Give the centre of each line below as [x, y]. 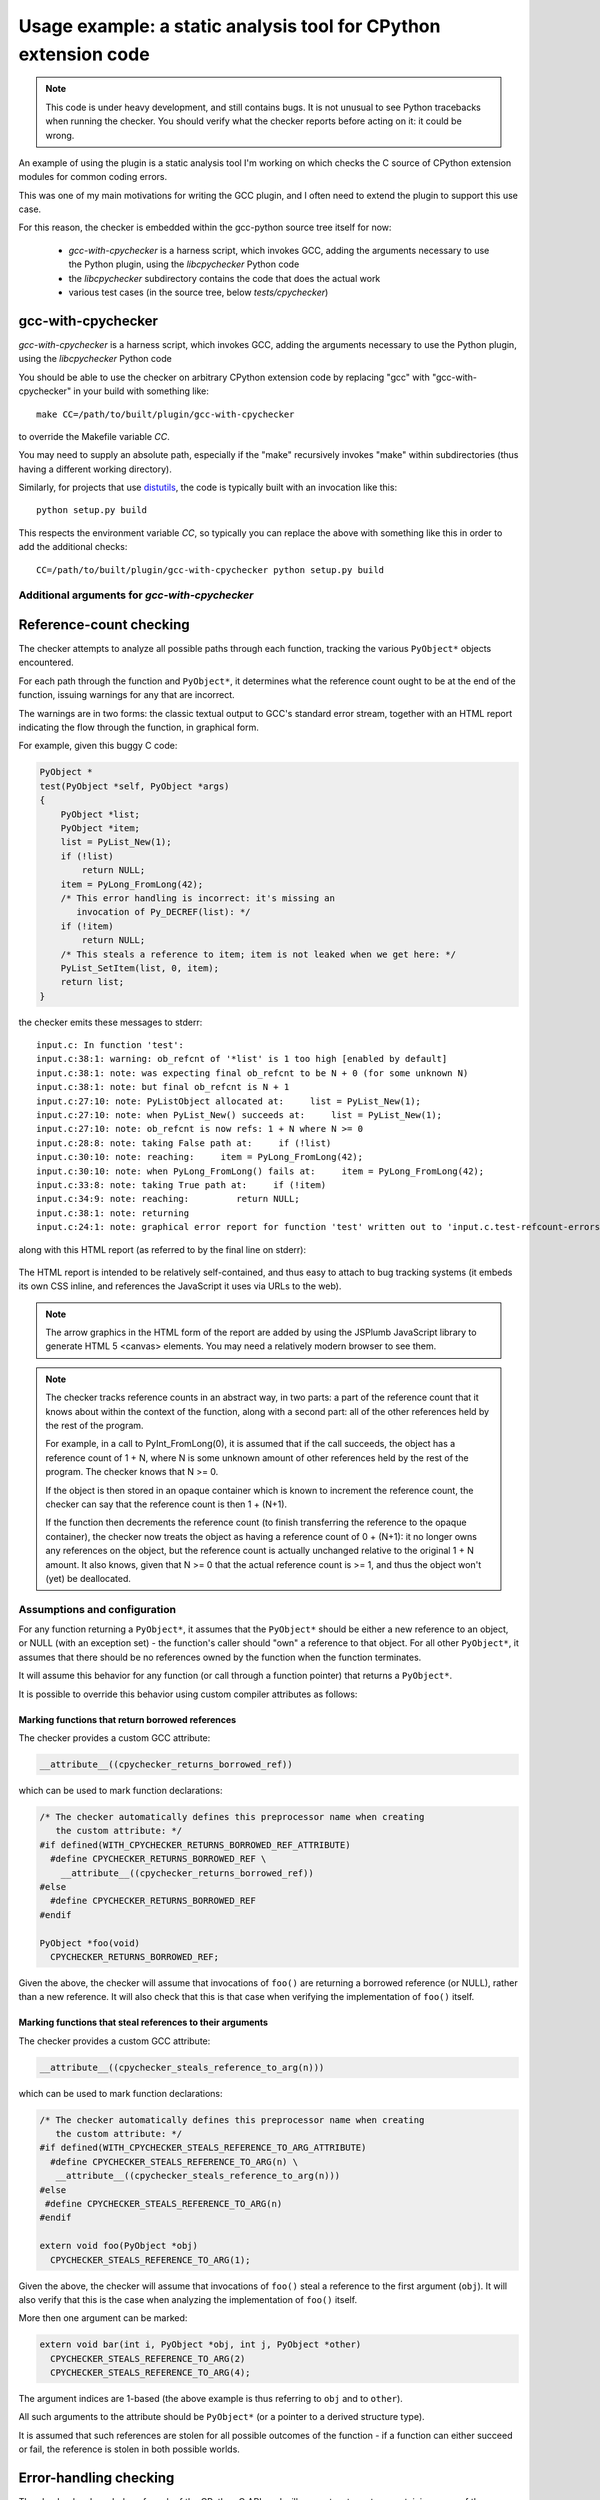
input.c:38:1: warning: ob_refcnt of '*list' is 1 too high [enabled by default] [242, 1059]
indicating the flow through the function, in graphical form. [138, 727]
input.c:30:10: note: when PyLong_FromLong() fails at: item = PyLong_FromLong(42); [260, 1171]
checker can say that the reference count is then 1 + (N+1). [166, 1504]
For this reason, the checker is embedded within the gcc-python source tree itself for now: [205, 227]
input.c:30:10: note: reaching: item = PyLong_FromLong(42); [200, 1157]
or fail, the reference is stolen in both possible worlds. [129, 2449]
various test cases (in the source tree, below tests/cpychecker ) [198, 292]
